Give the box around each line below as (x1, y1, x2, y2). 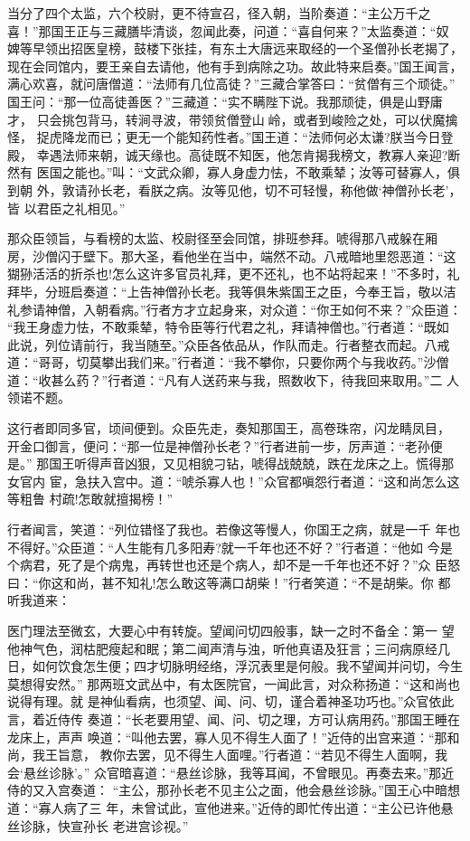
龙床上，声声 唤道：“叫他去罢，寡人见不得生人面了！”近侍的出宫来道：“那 (7, 727, 447, 746)
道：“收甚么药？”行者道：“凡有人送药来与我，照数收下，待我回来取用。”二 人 (7, 370, 460, 389)
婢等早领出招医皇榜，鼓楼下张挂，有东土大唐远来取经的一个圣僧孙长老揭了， (7, 39, 463, 58)
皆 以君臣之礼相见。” (7, 198, 126, 217)
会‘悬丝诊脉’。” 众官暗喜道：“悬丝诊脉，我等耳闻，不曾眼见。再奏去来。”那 (7, 762, 442, 781)
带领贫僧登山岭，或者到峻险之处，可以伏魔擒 (188, 109, 458, 128)
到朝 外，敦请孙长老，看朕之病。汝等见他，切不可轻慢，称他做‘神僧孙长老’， (7, 180, 462, 199)
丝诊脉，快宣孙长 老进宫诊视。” (7, 816, 189, 835)
